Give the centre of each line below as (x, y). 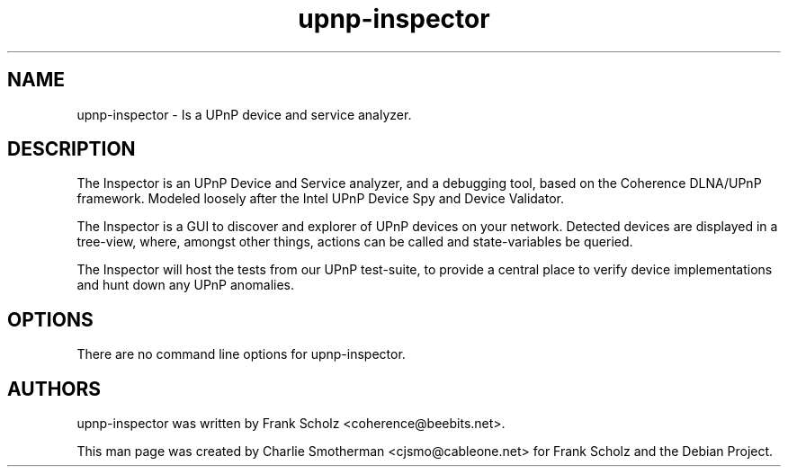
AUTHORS (54, 389)
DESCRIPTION (72, 149)
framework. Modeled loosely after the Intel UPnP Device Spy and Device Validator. (320, 199)
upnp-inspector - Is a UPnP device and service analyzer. (244, 114)
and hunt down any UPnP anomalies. (186, 285)
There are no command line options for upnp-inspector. (241, 354)
